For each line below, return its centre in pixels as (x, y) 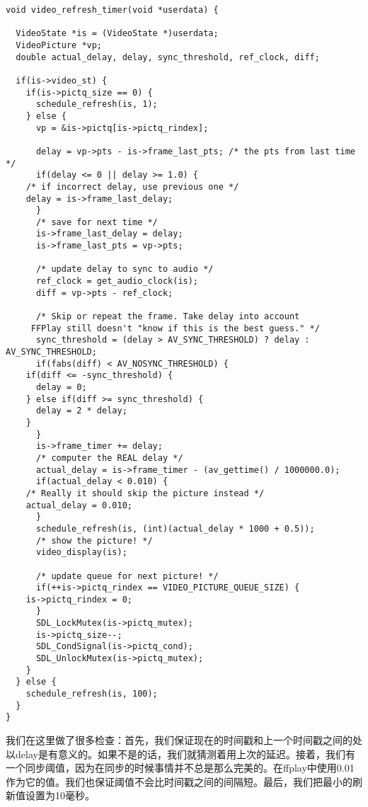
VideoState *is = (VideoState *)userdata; (117, 34)
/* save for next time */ (97, 222)
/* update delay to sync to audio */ (125, 269)
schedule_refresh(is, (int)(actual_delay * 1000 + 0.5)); (175, 528)
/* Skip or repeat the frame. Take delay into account (168, 317)
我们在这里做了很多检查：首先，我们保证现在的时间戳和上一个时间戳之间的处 (184, 740)
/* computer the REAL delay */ (109, 458)
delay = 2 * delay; (81, 411)
